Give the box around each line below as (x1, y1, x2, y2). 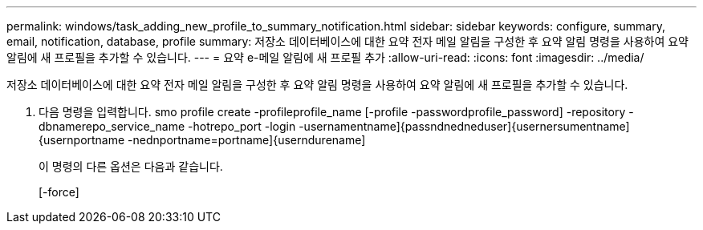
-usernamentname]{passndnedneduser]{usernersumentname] (299, 119, 630, 133)
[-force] (39, 185, 79, 199)
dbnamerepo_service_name (39, 119, 185, 133)
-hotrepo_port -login (188, 119, 296, 133)
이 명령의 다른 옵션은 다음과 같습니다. (39, 159, 223, 173)
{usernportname (39, 133, 125, 147)
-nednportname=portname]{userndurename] (128, 133, 366, 147)
